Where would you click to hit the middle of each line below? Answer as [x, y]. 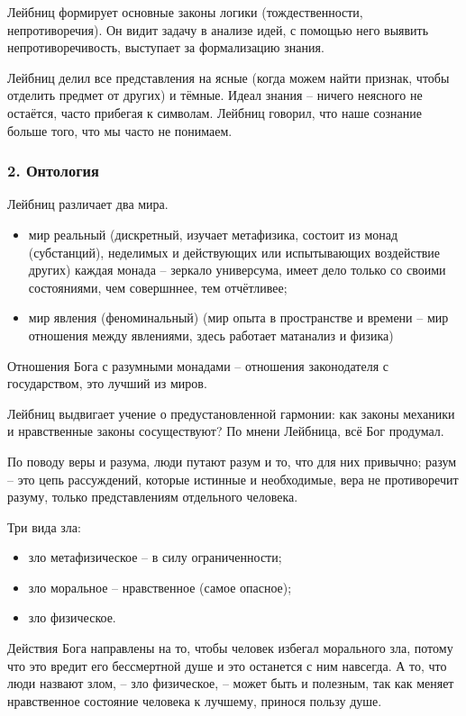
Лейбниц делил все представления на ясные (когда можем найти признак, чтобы [228, 77]
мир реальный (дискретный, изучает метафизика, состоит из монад [213, 234]
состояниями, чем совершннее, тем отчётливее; [158, 287]
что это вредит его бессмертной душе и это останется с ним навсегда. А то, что [227, 665]
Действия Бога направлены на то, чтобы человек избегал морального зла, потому [230, 648]
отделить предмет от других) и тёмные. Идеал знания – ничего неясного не [215, 95]
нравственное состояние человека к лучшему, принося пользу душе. [195, 700]
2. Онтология [53, 171]
